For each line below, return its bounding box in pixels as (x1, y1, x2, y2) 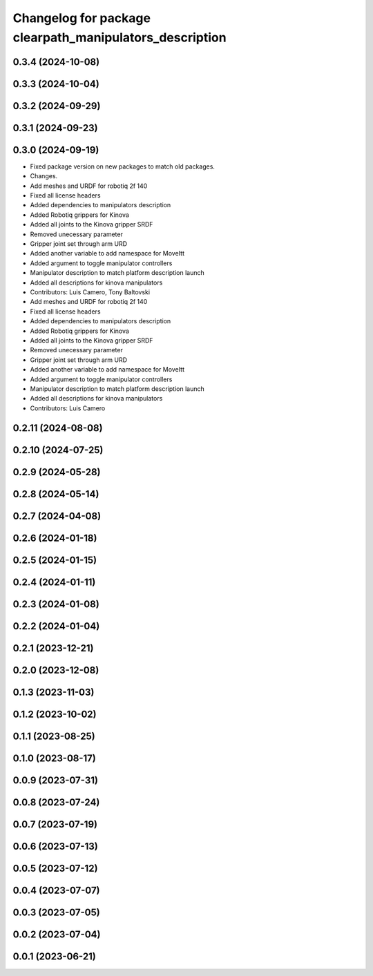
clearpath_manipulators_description (12, 30, 227, 45)
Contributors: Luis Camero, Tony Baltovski (30, 288, 151, 296)
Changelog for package (12, 10, 151, 26)
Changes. (30, 172, 58, 180)
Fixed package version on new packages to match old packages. (30, 162, 216, 171)
